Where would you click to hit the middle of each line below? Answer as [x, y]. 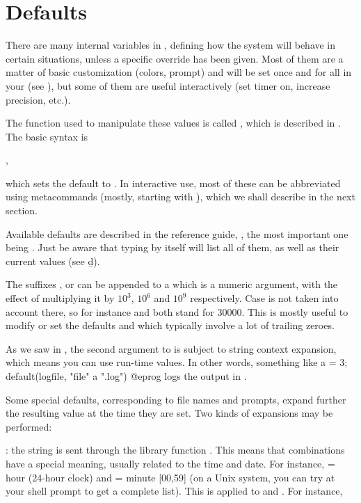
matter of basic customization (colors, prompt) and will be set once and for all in [179, 72]
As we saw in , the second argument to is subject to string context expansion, [171, 348]
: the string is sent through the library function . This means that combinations [175, 450]
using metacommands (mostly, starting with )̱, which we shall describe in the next [180, 197]
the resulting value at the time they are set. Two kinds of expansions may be [169, 413]
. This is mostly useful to [295, 311]
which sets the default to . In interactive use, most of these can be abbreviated [173, 183]
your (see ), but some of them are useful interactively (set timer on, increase [168, 85]
